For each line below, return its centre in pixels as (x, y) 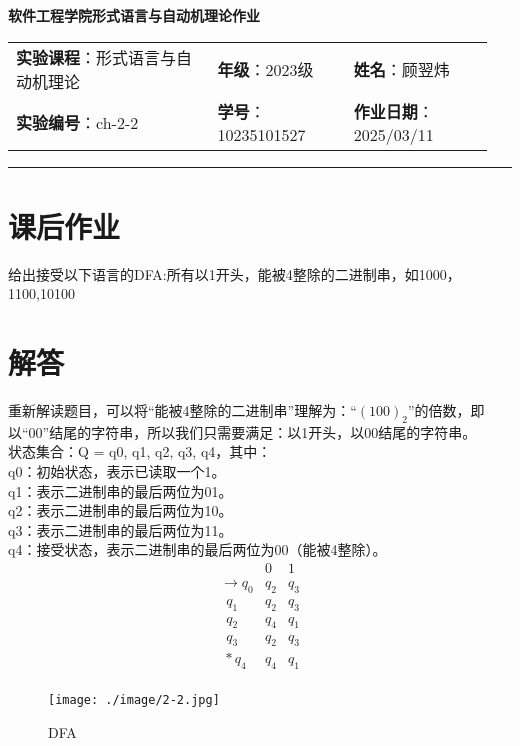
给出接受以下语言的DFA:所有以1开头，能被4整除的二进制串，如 (213, 273)
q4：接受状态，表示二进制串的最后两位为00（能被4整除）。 (197, 549)
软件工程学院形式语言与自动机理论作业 (134, 15)
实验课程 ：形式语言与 (96, 57)
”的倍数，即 (446, 410)
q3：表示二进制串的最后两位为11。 (120, 529)
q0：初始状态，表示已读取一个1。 (117, 471)
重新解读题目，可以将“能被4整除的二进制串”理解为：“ (182, 410)
